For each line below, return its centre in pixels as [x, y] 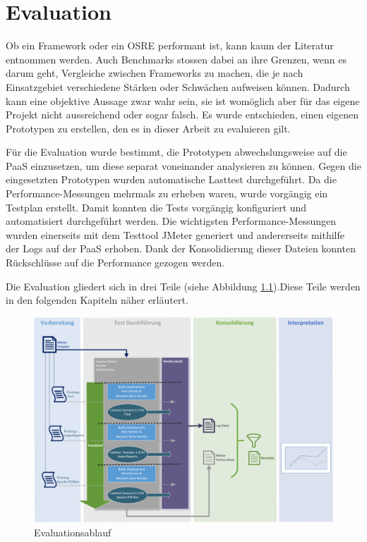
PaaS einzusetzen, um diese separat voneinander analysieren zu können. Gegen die [183, 165]
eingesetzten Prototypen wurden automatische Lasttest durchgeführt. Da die [171, 179]
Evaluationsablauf [73, 532]
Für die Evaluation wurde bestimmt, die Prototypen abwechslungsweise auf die [176, 152]
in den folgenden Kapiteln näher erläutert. [97, 300]
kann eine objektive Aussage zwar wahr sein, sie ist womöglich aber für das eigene [183, 100]
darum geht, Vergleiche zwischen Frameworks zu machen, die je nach [155, 73]
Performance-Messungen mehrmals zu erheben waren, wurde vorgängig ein [167, 193]
